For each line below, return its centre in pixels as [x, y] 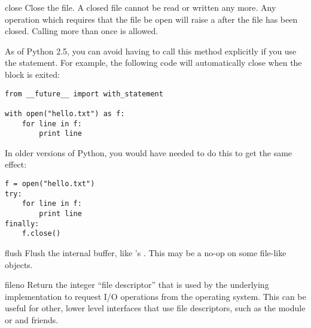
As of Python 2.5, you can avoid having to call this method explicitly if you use [151, 51]
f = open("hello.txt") [50, 184]
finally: [22, 224]
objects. [19, 264]
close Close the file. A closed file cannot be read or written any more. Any [141, 7]
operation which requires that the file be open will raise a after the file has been [151, 19]
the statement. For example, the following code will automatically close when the [153, 63]
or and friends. [32, 319]
